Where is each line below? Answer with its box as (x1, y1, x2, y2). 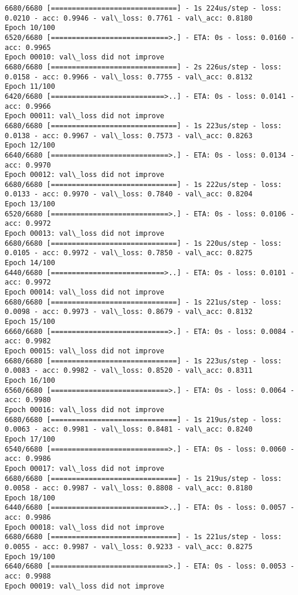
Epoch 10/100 (5, 24, 55, 32)
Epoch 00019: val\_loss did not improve (5, 581, 165, 590)
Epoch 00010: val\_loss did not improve (5, 53, 165, 62)
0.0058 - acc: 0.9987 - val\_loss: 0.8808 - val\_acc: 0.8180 (5, 484, 253, 493)
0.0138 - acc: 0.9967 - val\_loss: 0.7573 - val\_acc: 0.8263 (5, 131, 253, 140)
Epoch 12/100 (5, 141, 55, 150)
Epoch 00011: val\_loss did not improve (5, 112, 165, 121)
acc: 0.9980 (5, 396, 51, 405)
